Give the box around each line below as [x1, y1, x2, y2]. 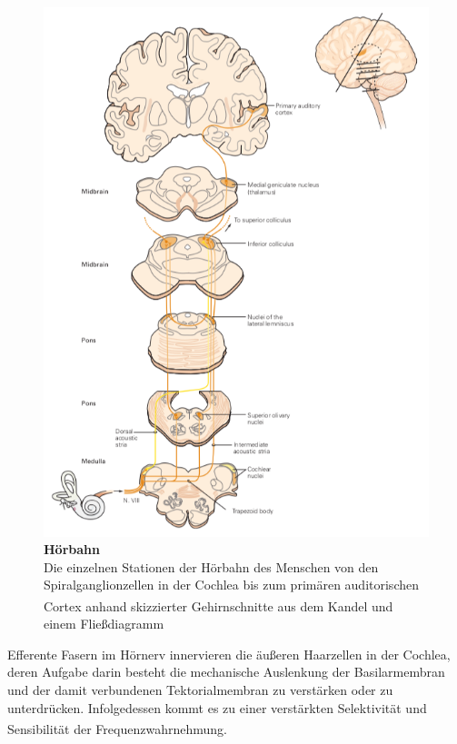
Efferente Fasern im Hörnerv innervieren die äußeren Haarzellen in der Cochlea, [7, 644, 451, 663]
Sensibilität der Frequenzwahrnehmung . [7, 719, 227, 738]
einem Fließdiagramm [44, 614, 164, 633]
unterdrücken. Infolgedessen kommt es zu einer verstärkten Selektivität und [7, 698, 427, 717]
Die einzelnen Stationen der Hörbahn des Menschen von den [44, 557, 379, 576]
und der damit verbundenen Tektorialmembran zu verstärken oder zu [7, 680, 393, 699]
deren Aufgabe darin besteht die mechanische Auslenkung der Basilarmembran [7, 662, 445, 681]
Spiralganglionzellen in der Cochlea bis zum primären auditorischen [44, 575, 419, 594]
